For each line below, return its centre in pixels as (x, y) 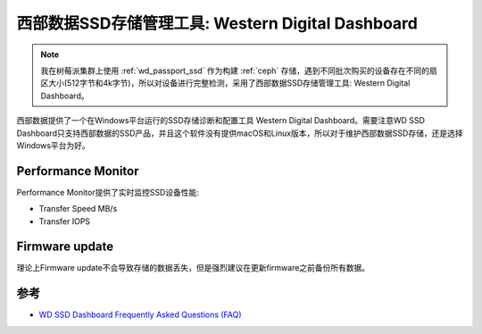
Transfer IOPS (65, 221)
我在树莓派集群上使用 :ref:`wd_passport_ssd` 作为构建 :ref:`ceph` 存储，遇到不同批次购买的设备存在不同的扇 (239, 71)
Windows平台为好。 (54, 145)
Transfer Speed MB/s (78, 209)
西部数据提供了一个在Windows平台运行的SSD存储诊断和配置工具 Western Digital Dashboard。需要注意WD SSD (221, 121)
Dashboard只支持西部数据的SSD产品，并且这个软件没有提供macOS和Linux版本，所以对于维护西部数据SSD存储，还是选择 (240, 133)
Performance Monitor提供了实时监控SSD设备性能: (108, 192)
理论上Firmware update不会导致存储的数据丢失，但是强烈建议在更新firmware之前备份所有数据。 (193, 268)
